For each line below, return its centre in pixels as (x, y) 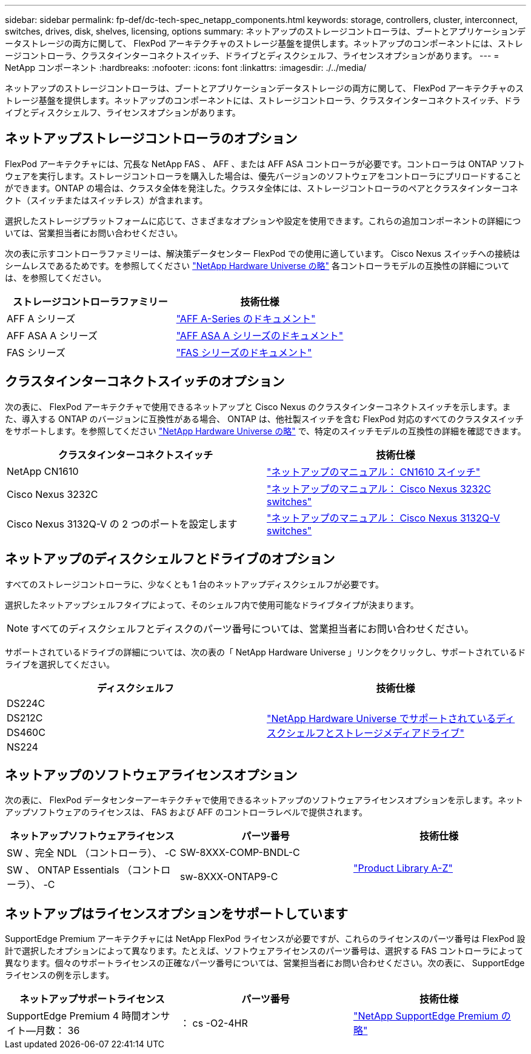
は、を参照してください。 (56, 277)
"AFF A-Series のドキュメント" (246, 318)
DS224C (26, 703)
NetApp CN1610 (43, 471)
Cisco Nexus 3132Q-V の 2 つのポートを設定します (122, 524)
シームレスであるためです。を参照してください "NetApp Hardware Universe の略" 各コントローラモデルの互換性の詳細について (257, 265)
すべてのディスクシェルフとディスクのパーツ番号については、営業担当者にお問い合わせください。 (252, 628)
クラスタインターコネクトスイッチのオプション (145, 382)
